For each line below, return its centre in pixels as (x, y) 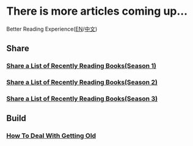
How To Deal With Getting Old (51, 136)
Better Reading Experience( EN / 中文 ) (52, 29)
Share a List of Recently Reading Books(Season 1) (82, 66)
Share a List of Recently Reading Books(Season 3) (82, 99)
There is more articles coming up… (97, 11)
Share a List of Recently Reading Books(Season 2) (82, 82)
